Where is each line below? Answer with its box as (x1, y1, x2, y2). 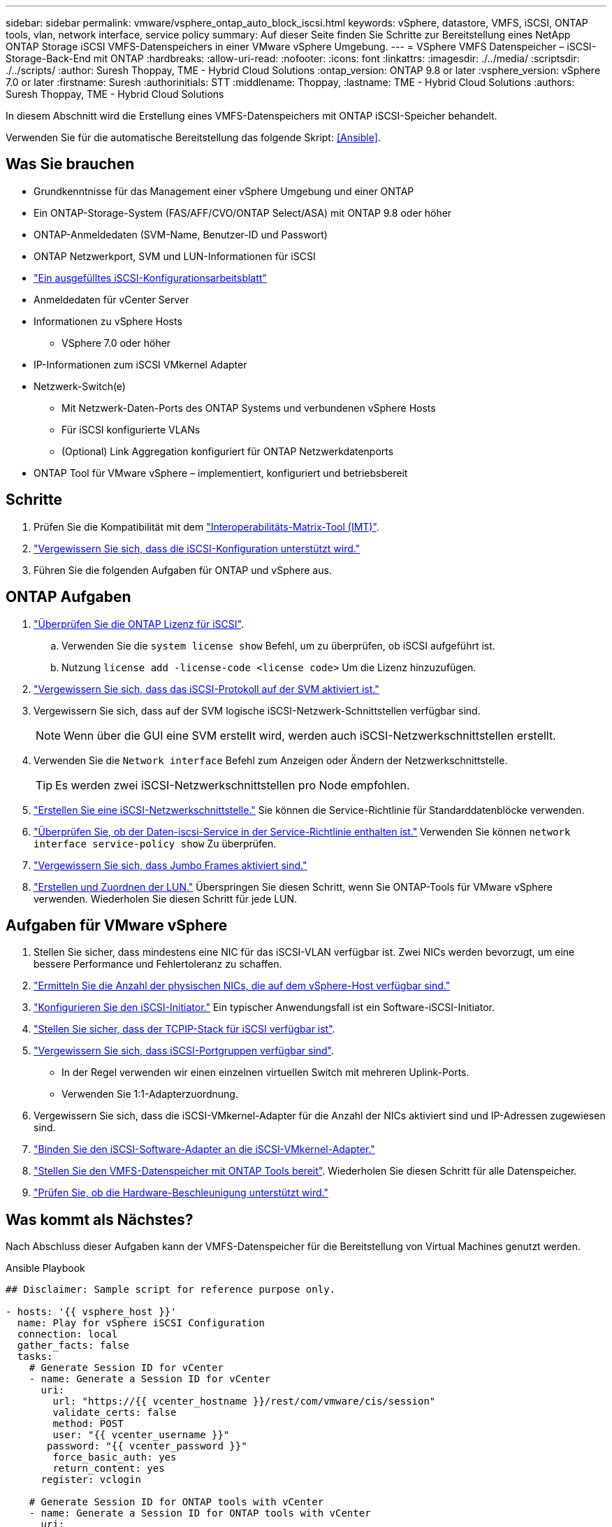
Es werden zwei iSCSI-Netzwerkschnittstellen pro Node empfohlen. (55, 777, 410, 792)
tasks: (17, 1351, 53, 1363)
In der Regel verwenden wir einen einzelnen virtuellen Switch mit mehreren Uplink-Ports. (61, 1066, 469, 1079)
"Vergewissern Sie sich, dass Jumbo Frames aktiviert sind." (34, 859, 307, 871)
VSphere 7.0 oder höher (61, 336, 171, 349)
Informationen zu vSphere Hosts (34, 315, 182, 327)
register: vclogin (41, 1474, 141, 1486)
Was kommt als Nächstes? (6, 1210, 194, 1228)
